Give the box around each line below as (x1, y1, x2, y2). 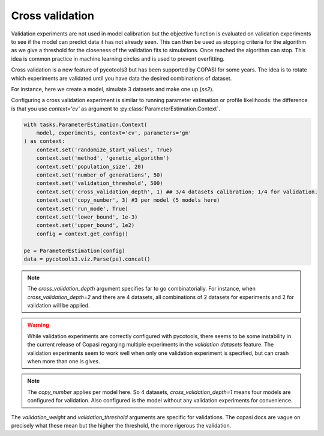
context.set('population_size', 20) (36, 163, 144, 170)
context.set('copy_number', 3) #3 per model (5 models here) (36, 197, 220, 204)
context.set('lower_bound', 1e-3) (36, 213, 138, 220)
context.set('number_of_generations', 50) (36, 172, 163, 178)
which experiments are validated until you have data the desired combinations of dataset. (11, 74, 232, 82)
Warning (27, 321, 49, 329)
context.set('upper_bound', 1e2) (36, 222, 135, 229)
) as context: (23, 138, 65, 145)
